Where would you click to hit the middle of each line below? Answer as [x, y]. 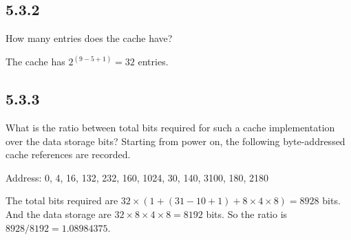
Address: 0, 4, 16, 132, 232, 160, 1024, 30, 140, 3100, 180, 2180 [137, 177]
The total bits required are [62, 200]
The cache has [35, 62]
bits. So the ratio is [247, 214]
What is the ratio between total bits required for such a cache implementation [170, 128]
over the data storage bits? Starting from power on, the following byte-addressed [175, 141]
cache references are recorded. [68, 154]
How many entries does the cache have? [89, 38]
